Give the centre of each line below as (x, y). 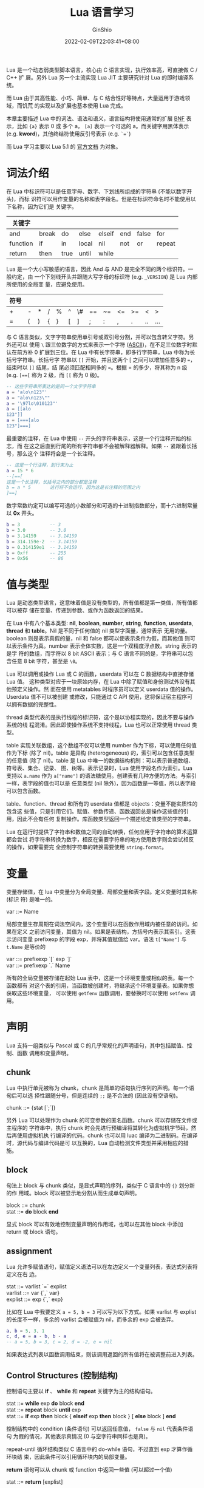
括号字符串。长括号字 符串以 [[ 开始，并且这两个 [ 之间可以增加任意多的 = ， (101, 359)
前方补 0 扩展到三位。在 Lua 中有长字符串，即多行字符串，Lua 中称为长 (106, 352)
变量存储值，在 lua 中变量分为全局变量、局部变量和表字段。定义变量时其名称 (102, 892)
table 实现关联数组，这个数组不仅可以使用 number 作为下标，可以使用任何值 (102, 746)
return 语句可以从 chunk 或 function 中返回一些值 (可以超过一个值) (89, 1469)
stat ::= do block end (32, 1211)
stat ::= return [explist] (35, 1481)
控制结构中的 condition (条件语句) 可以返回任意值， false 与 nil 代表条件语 (100, 1429)
